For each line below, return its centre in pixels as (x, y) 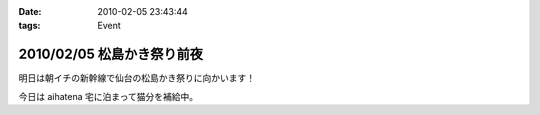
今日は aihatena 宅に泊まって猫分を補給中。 (108, 96)
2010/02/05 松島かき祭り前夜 (111, 54)
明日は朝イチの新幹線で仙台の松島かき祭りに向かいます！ (136, 78)
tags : (29, 26)
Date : (30, 11)
